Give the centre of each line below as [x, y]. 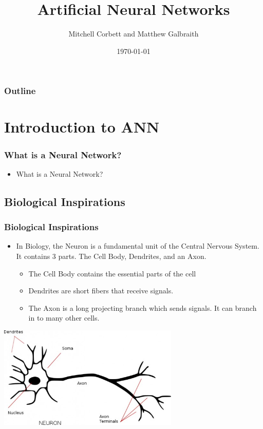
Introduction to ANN [82, 127]
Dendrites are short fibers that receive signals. [101, 291]
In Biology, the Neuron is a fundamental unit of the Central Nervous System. [138, 246]
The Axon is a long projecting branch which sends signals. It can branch [143, 307]
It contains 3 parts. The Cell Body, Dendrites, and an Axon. [111, 256]
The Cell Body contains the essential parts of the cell [112, 273]
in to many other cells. [64, 318]
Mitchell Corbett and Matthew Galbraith [134, 34]
